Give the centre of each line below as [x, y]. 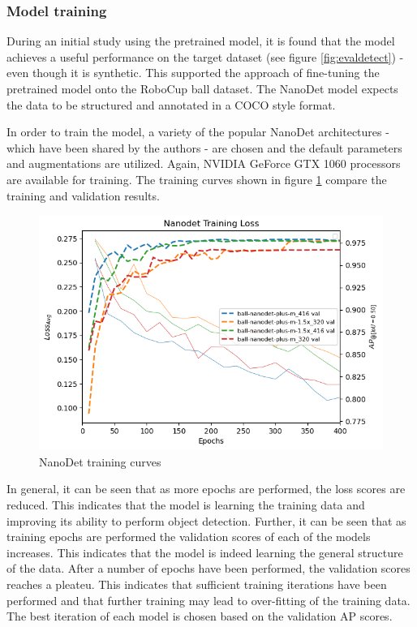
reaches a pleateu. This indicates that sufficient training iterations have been [197, 584]
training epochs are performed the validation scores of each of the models [189, 537]
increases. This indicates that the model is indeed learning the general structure [205, 552]
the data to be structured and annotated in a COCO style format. [171, 104]
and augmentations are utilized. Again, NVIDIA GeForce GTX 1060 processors [204, 163]
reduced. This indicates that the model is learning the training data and [186, 505]
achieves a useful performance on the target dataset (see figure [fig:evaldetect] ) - [205, 56]
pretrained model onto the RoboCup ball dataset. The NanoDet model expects [202, 88]
